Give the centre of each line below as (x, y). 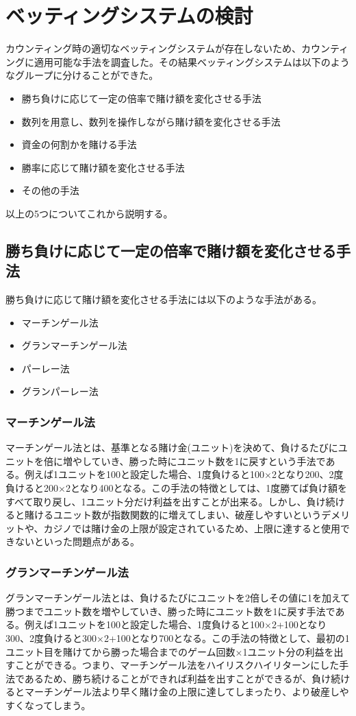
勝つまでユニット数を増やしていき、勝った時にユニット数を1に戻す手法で (170, 611)
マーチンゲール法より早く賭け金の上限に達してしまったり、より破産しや (187, 692)
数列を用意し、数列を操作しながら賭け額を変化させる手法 (151, 121)
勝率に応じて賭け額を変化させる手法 (103, 167)
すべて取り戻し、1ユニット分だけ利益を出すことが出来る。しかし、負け (166, 501)
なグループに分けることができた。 (82, 75)
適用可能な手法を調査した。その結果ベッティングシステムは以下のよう (192, 61)
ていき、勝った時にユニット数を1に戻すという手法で (208, 461)
